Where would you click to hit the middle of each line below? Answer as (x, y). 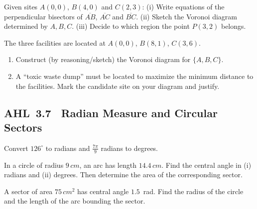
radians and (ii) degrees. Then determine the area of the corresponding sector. (123, 174)
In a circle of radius (34, 165)
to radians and (68, 148)
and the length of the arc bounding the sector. (75, 201)
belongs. (233, 26)
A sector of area (28, 191)
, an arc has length (108, 165)
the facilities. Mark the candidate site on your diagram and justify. (118, 86)
